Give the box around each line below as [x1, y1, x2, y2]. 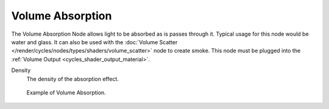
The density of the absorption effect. [26, 75, 119, 82]
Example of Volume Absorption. [26, 88, 106, 96]
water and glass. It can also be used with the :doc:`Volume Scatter [11, 38, 178, 45]
